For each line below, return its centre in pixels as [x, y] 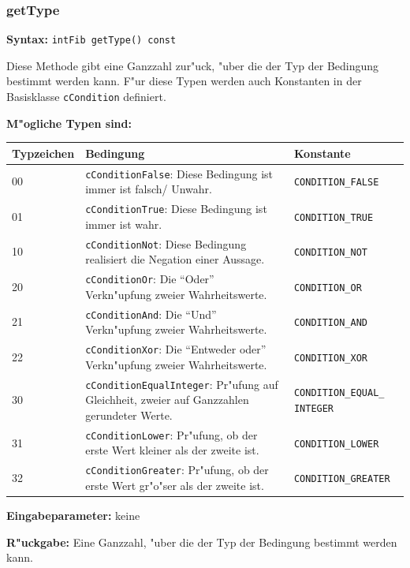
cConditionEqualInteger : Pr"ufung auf [182, 384]
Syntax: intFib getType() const [91, 39]
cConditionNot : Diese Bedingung [166, 243]
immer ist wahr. [124, 224]
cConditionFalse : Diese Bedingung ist [179, 173]
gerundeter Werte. [129, 415]
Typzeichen [43, 153]
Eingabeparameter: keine [73, 515]
